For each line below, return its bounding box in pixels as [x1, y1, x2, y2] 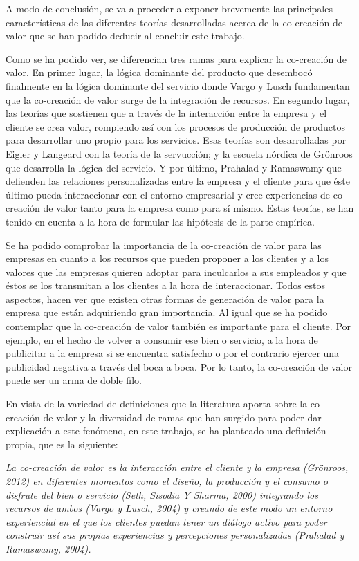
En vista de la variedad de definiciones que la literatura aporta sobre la [6, 396, 308, 411]
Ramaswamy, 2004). [6, 541, 91, 555]
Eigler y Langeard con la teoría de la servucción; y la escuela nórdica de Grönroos [6, 146, 353, 160]
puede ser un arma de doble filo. [6, 373, 142, 387]
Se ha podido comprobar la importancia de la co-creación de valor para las [6, 237, 322, 252]
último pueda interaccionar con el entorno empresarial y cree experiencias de [6, 187, 331, 201]
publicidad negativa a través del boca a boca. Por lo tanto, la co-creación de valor [6, 359, 352, 374]
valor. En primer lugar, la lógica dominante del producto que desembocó [6, 65, 313, 80]
